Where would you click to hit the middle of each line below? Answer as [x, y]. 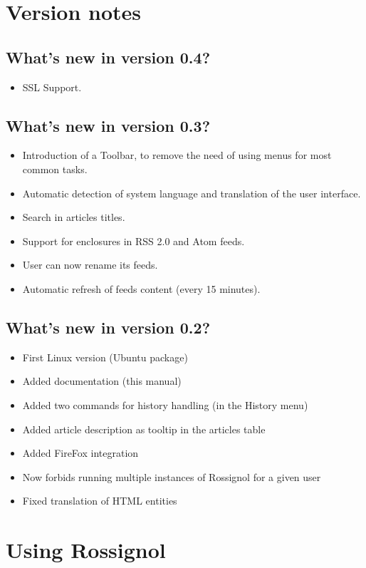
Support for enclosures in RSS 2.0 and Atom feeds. [134, 241]
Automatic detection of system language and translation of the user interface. [192, 193]
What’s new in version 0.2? [108, 327]
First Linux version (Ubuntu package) [105, 357]
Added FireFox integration [80, 453]
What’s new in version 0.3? [108, 125]
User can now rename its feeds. [90, 265]
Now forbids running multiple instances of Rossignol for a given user [172, 476]
